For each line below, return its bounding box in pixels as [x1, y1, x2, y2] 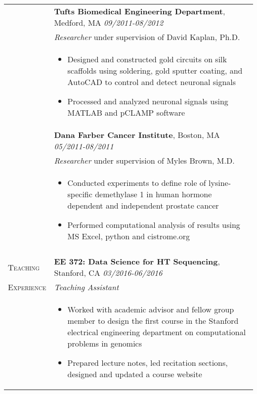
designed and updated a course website [67, 368, 202, 380]
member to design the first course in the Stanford [67, 315, 239, 326]
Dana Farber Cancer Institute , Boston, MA [54, 129, 220, 140]
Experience [8, 281, 46, 293]
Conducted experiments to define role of [67, 177, 206, 188]
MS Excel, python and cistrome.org [67, 230, 190, 242]
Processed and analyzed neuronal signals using [67, 95, 228, 107]
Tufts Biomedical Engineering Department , [54, 5, 225, 17]
